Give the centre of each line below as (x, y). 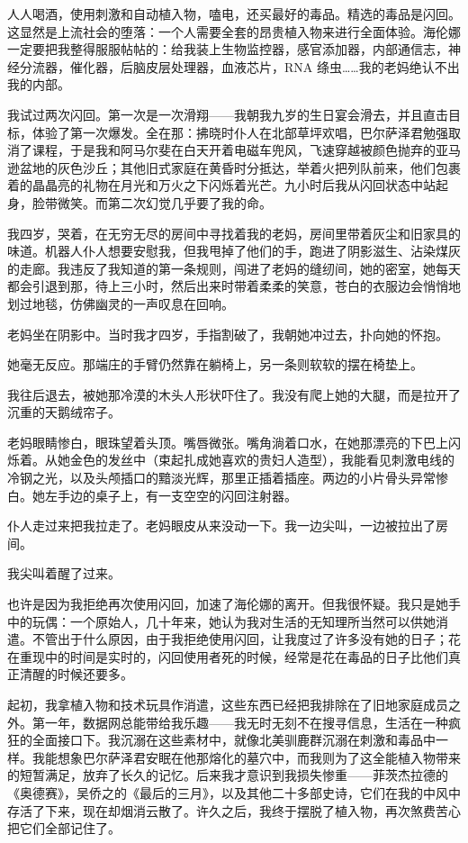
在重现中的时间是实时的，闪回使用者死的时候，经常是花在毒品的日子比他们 (228, 656)
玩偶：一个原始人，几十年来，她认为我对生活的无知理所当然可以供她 (234, 621)
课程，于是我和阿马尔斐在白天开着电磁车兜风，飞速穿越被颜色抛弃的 (234, 150)
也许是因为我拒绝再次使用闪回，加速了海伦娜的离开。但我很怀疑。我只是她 (228, 604)
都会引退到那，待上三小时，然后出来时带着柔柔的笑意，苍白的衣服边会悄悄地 (234, 286)
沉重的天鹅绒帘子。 (64, 412)
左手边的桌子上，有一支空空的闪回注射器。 (171, 495)
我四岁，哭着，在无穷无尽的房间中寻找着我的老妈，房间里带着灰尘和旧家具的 (234, 233)
